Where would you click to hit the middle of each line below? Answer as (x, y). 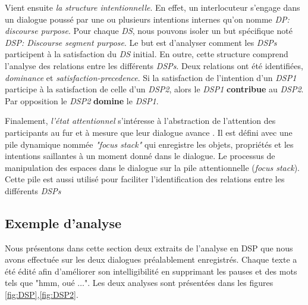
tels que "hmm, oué (40, 283)
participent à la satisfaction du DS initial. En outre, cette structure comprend (147, 54)
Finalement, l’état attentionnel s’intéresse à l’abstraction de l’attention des (140, 121)
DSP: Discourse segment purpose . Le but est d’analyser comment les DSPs (141, 42)
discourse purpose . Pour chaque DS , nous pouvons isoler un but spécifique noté (149, 31)
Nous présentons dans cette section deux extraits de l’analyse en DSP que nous (149, 248)
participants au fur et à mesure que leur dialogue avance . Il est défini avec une (149, 132)
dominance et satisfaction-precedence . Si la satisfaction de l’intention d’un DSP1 (151, 77)
